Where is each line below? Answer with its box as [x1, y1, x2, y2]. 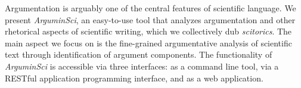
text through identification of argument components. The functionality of [5, 48, 272, 61]
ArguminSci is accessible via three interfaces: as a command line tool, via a [5, 59, 279, 72]
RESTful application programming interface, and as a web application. [5, 71, 263, 84]
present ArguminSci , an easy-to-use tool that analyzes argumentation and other [5, 13, 296, 26]
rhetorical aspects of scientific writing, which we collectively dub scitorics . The [5, 25, 292, 37]
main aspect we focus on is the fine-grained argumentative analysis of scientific [5, 36, 292, 49]
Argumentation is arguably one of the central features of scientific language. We [5, 2, 296, 14]
